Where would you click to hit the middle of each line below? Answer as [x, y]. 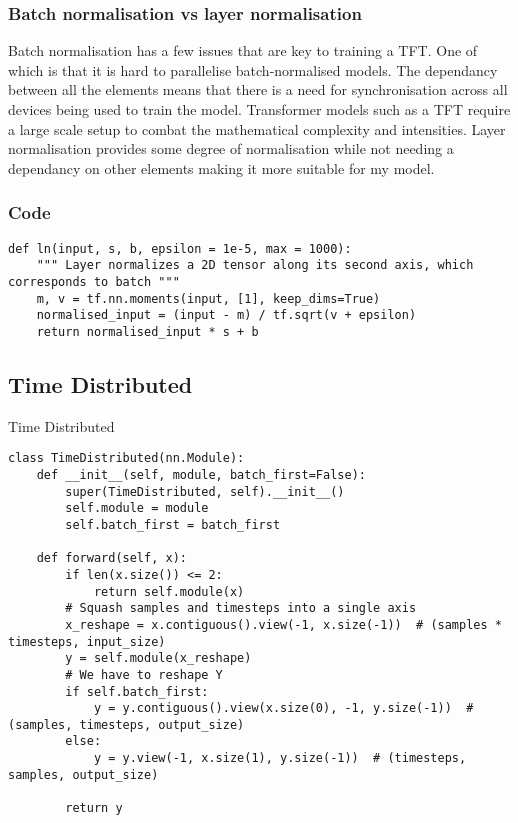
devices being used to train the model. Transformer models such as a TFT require [259, 109]
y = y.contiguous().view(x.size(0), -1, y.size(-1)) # [283, 708]
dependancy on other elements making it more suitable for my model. [221, 167]
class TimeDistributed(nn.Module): [126, 458]
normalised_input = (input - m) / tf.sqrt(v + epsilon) [226, 315]
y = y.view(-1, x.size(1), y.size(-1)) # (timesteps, [280, 758]
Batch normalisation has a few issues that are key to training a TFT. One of [243, 50]
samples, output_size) [83, 774]
